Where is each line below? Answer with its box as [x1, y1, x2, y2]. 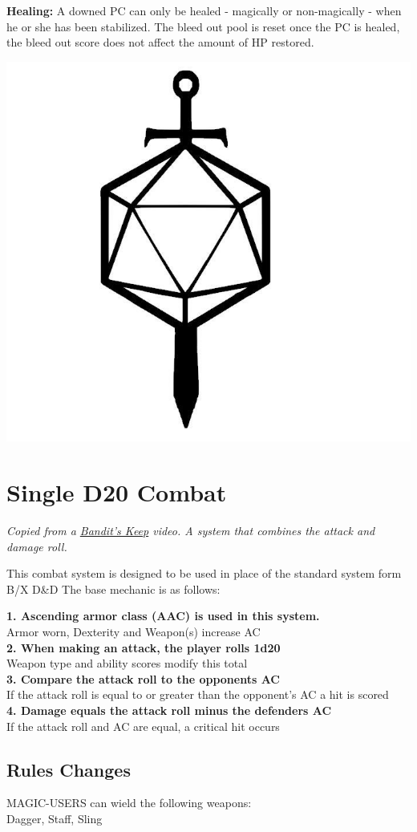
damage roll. [6, 538, 67, 554]
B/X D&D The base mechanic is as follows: [6, 580, 221, 597]
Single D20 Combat [6, 476, 227, 509]
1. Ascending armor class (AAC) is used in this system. [6, 607, 320, 624]
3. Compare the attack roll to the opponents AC [6, 670, 280, 687]
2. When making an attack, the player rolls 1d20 [6, 639, 281, 655]
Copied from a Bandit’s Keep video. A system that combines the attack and [6, 522, 375, 539]
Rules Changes [6, 757, 131, 781]
